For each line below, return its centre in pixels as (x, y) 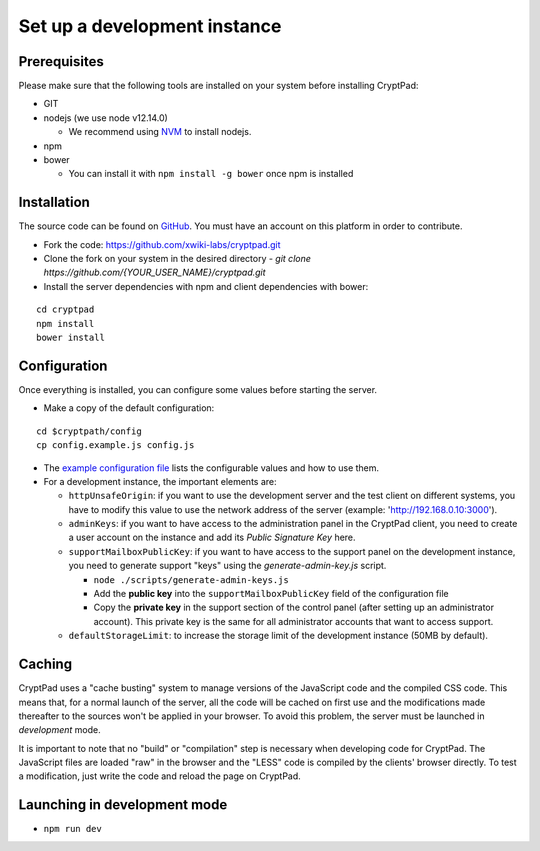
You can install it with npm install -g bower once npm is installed (211, 174)
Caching (45, 664)
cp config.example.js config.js (115, 445)
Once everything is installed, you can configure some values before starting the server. (198, 389)
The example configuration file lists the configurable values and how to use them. (211, 467)
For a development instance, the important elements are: (160, 481)
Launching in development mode (123, 805)
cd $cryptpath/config (89, 431)
